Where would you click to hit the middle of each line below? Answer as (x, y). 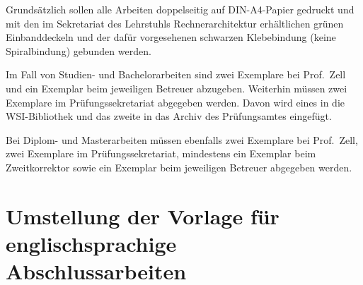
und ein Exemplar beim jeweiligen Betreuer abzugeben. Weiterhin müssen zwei (177, 88)
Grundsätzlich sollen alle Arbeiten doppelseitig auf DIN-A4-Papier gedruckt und (180, 9)
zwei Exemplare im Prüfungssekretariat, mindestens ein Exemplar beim (161, 153)
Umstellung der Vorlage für (143, 216)
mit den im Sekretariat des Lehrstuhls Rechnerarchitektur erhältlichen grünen (175, 23)
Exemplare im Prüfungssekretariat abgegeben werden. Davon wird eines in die (175, 102)
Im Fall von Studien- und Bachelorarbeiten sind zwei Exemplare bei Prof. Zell (176, 74)
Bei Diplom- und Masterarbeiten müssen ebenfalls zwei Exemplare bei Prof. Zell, (182, 139)
